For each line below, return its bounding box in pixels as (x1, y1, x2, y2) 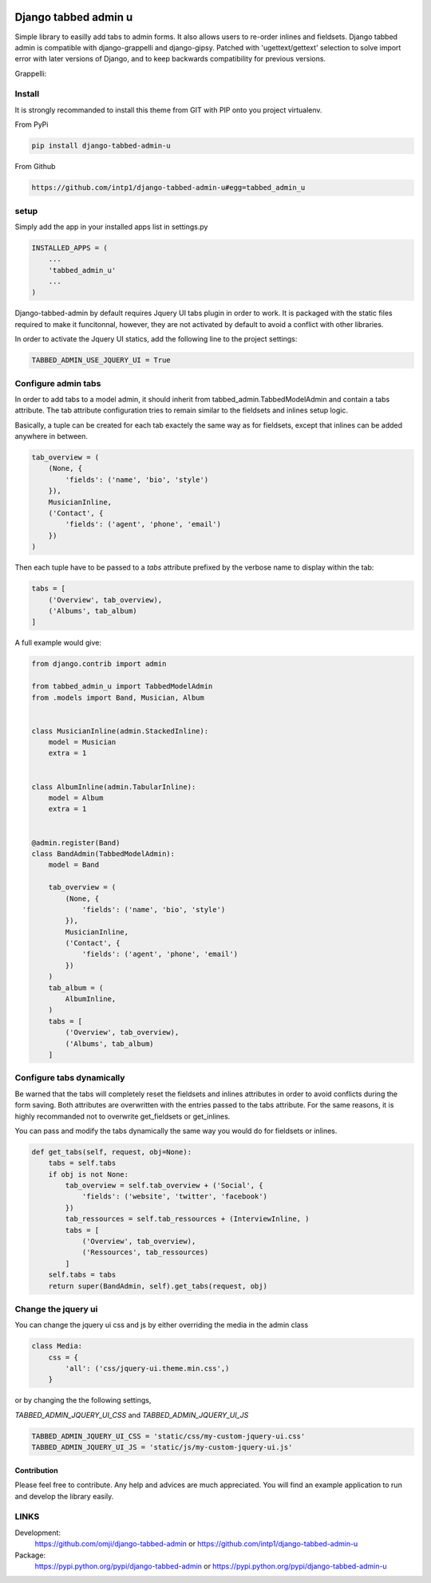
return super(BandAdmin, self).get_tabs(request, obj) (48, 1281, 267, 1290)
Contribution (14, 1465, 59, 1475)
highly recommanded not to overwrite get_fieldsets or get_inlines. (14, 1111, 231, 1121)
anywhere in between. (14, 432, 88, 441)
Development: (14, 1528, 61, 1538)
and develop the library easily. (14, 1491, 114, 1501)
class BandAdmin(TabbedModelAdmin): (31, 849, 176, 858)
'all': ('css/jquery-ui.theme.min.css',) (65, 1364, 230, 1373)
